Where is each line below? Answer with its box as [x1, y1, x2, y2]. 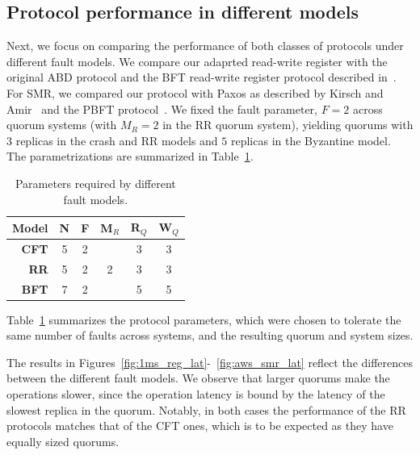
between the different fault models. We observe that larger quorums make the [6, 369, 390, 386]
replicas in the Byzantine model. [230, 131, 391, 148]
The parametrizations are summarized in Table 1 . [6, 148, 254, 165]
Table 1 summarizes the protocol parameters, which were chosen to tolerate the [6, 311, 401, 328]
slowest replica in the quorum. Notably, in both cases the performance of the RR [6, 401, 406, 418]
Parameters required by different [15, 174, 176, 191]
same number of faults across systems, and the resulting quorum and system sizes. [6, 327, 414, 344]
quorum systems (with [6, 116, 117, 133]
